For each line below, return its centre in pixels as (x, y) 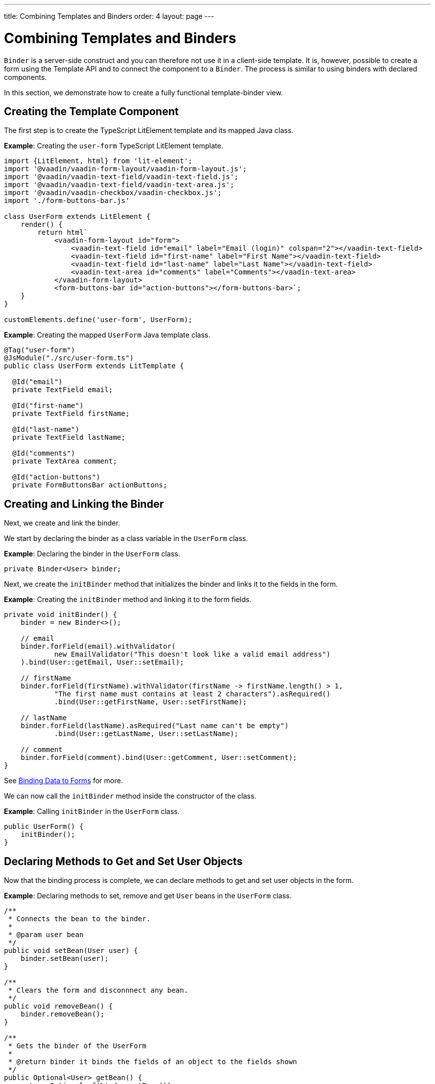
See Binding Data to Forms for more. (64, 781)
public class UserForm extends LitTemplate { (94, 366)
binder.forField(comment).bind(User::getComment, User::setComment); (159, 758)
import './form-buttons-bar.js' (67, 201)
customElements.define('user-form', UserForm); (98, 320)
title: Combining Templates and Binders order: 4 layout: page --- (109, 16)
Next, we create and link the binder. (62, 523)
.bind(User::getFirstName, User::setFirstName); (150, 702)
